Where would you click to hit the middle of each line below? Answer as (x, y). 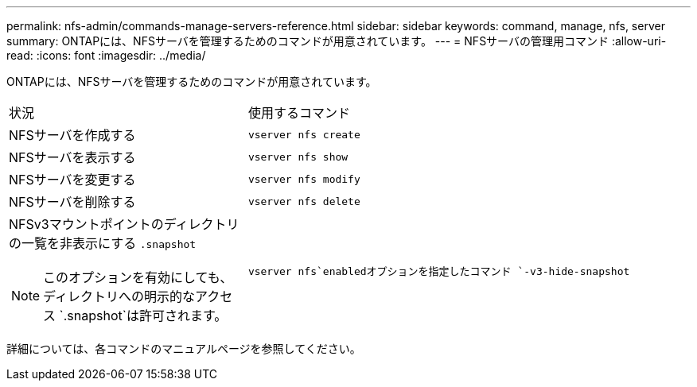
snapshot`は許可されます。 (147, 315)
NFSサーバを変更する (72, 180)
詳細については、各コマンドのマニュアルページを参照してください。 (184, 348)
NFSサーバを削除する (72, 202)
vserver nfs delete (304, 201)
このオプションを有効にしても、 (138, 277)
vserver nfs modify (304, 179)
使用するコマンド (299, 113)
